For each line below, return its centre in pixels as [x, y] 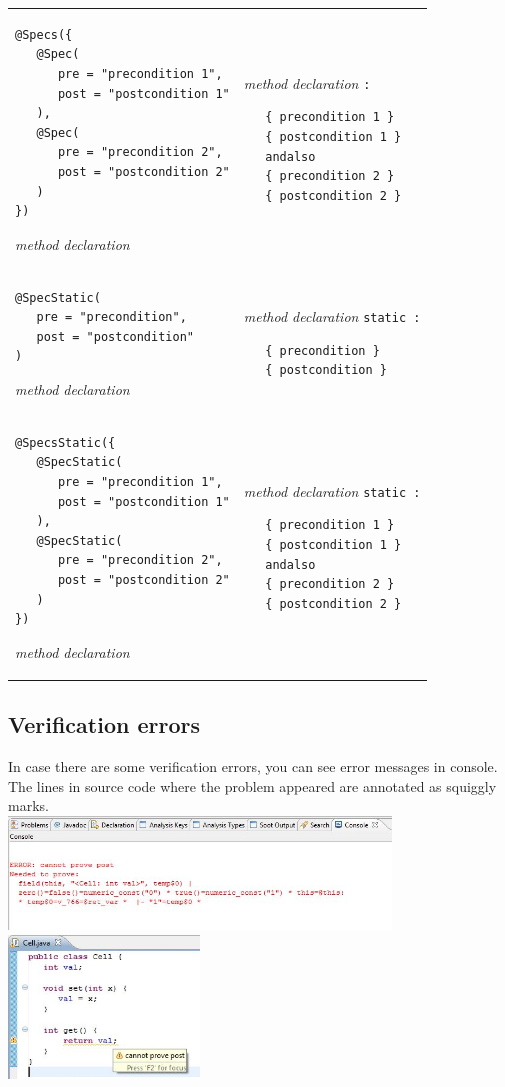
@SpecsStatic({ [65, 442]
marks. [28, 805]
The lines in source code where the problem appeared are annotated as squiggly [252, 785]
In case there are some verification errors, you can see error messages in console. [253, 765]
